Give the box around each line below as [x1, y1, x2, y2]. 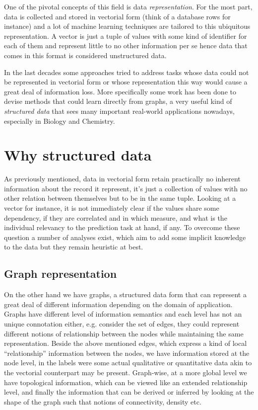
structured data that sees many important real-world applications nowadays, [4, 105, 235, 116]
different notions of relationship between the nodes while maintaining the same [4, 328, 244, 338]
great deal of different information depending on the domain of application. [4, 299, 233, 309]
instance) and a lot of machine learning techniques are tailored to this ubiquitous [4, 21, 251, 31]
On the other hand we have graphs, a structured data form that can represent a [4, 289, 247, 300]
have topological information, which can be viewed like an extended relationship [4, 377, 248, 387]
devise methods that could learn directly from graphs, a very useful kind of [4, 96, 232, 106]
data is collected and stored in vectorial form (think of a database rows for [4, 11, 231, 21]
